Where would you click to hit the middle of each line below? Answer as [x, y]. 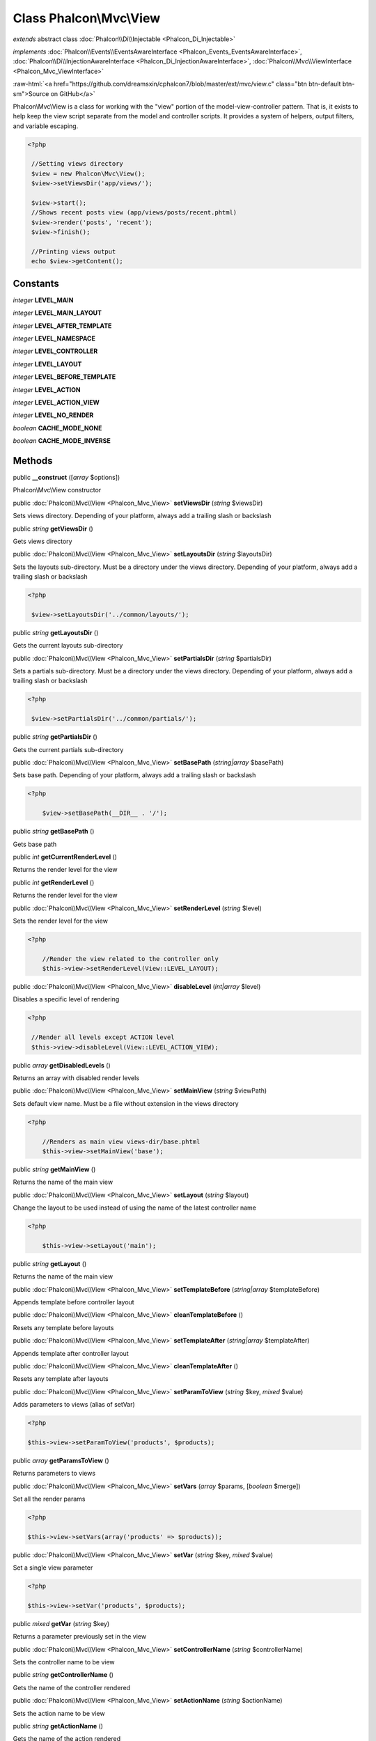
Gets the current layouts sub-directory [68, 646]
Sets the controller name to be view [64, 1662]
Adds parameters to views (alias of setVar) [74, 1405]
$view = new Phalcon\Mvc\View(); [88, 173]
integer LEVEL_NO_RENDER [53, 415]
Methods [33, 461]
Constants [36, 283]
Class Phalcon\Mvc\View [87, 18]
